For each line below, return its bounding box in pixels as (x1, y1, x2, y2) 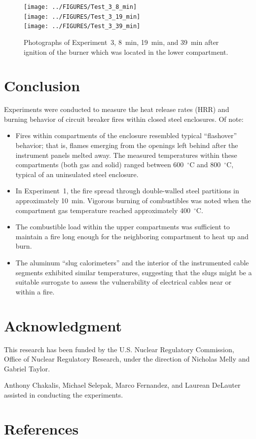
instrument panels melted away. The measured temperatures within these (15, 149, 237, 160)
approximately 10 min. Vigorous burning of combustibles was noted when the (15, 195, 251, 206)
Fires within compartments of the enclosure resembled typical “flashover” (15, 130, 237, 141)
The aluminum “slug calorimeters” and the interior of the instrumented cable (15, 257, 249, 267)
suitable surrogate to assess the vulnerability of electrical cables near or (15, 277, 231, 287)
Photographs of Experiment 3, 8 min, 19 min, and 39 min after (24, 37, 219, 47)
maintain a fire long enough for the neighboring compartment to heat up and (15, 231, 249, 241)
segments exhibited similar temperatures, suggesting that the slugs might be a (15, 267, 252, 277)
